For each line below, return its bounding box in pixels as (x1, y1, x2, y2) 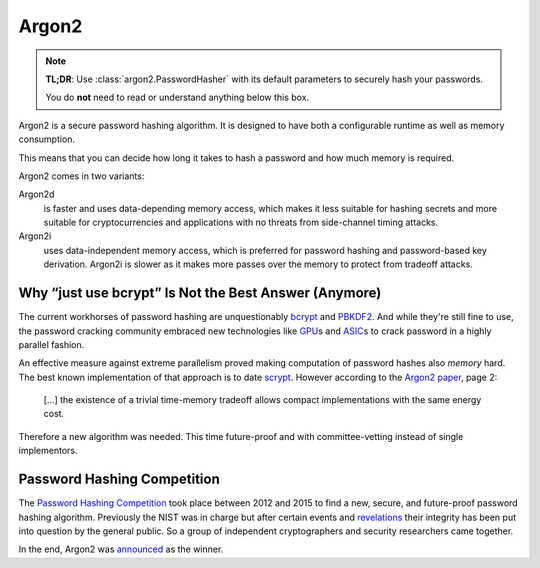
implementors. (18, 445, 79, 457)
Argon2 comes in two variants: (18, 170, 145, 182)
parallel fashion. (18, 338, 85, 350)
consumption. (18, 133, 75, 145)
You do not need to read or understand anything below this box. (45, 91, 310, 104)
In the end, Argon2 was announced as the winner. (18, 543, 224, 555)
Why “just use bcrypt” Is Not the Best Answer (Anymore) (18, 285, 382, 302)
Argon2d (18, 188, 55, 200)
